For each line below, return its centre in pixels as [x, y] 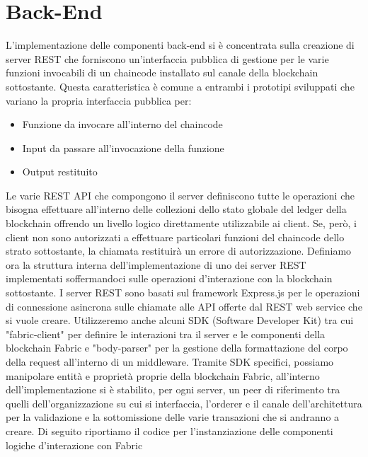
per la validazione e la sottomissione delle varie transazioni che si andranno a [173, 417]
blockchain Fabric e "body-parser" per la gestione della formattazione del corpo [177, 348]
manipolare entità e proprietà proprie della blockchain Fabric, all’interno [163, 375]
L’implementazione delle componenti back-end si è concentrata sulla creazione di [180, 45]
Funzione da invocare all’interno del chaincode [122, 124]
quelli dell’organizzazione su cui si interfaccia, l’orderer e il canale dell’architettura [184, 403]
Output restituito [60, 172]
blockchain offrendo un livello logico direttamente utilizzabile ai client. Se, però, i [181, 223]
